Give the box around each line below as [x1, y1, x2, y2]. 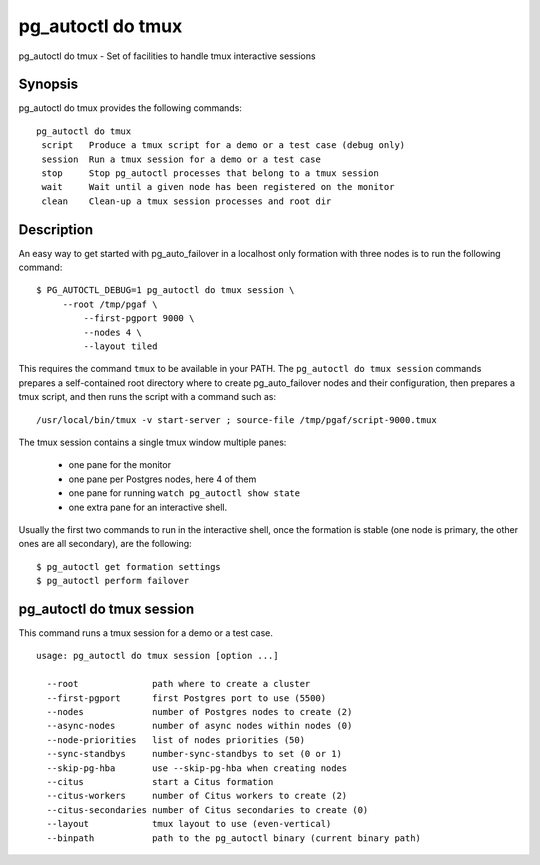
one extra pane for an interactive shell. [68, 501, 228, 513]
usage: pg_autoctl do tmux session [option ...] [36, 650, 279, 662]
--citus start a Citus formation [46, 776, 274, 787]
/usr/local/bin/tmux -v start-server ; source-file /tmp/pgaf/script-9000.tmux [36, 414, 437, 425]
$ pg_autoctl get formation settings [36, 561, 222, 572]
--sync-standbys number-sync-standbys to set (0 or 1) [46, 748, 342, 760]
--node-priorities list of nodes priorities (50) [46, 734, 305, 745]
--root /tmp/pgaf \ [62, 298, 158, 310]
